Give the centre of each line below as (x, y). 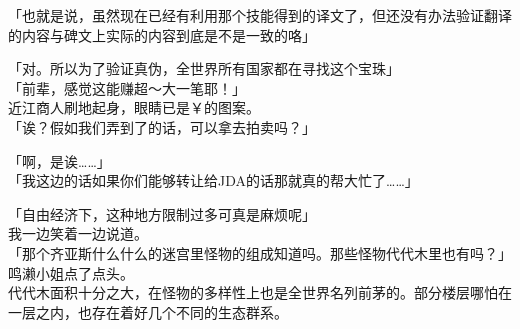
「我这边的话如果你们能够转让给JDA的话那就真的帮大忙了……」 (213, 180)
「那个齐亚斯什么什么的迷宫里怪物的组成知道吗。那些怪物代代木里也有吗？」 (260, 252)
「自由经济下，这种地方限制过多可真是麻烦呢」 (162, 213)
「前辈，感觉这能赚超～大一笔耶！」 (127, 87)
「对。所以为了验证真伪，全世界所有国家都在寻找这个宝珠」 (204, 68)
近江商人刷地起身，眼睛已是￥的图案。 (134, 107)
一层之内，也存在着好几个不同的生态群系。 (148, 311)
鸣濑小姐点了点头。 (71, 272)
